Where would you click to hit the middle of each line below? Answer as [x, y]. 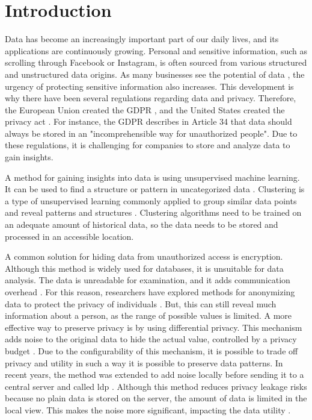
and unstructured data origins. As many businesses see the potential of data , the [155, 74]
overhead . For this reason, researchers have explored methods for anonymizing [150, 292]
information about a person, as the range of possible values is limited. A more [148, 315]
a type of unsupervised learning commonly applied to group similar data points [151, 200]
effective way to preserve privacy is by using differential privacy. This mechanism [154, 327]
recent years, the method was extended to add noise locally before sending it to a [154, 375]
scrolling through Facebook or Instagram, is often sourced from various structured [156, 62]
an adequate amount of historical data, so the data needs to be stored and [142, 224]
